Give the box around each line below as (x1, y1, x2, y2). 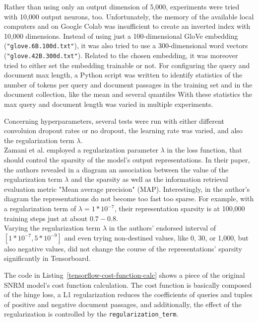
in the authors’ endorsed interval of (109, 223, 216, 233)
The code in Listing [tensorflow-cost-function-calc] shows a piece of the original (4, 269, 245, 280)
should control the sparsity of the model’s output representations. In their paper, (4, 155, 250, 165)
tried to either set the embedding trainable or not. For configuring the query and (4, 60, 250, 70)
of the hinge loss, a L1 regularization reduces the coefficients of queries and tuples (4, 289, 253, 300)
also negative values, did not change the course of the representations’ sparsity (4, 243, 242, 253)
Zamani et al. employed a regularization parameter (4, 145, 158, 155)
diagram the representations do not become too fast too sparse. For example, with (4, 193, 254, 204)
